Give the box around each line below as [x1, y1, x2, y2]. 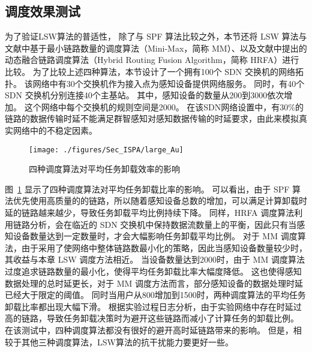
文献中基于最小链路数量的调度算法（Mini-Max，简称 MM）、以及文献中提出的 [5, 41, 307, 54]
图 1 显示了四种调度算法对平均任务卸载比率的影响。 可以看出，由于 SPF [5, 182, 290, 195]
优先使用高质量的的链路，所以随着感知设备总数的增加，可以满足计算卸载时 [13, 194, 307, 207]
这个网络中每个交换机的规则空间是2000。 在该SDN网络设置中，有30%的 [24, 100, 304, 113]
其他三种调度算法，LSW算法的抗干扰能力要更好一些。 [21, 335, 233, 348]
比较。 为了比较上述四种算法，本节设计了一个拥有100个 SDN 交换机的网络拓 [5, 65, 304, 77]
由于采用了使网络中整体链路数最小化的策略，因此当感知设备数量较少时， [21, 241, 307, 254]
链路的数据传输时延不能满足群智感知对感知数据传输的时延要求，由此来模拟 [5, 112, 299, 125]
